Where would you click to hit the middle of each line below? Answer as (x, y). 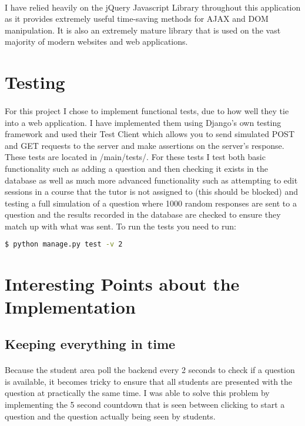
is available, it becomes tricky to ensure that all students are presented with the (149, 381)
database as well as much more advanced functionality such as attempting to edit (151, 180)
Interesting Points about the (122, 283)
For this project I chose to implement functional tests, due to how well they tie (147, 110)
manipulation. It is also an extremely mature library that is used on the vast (143, 30)
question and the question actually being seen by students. (110, 416)
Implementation (70, 306)
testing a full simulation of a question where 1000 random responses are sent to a (151, 203)
